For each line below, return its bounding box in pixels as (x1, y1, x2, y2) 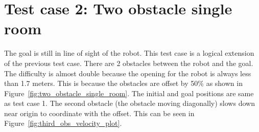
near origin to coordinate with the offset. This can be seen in (4, 107, 195, 118)
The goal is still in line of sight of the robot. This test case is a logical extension (4, 48, 254, 58)
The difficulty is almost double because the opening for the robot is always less (4, 68, 251, 78)
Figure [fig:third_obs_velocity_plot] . (4, 118, 122, 128)
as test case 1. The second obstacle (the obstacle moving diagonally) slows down (4, 98, 255, 108)
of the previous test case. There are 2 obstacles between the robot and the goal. (4, 57, 253, 68)
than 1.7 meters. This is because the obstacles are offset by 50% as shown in (4, 78, 243, 89)
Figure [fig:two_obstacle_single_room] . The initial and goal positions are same (4, 87, 254, 98)
